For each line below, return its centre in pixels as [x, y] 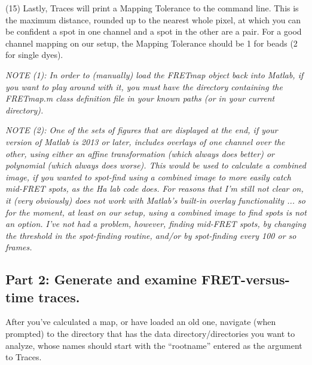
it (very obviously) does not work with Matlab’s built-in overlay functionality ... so [155, 200]
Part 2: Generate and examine [101, 279]
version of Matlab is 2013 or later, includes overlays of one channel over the [145, 141]
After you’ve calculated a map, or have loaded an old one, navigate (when [141, 322]
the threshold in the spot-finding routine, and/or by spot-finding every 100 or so [151, 235]
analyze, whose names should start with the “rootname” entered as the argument [154, 345]
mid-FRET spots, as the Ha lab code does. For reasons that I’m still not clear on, [155, 188]
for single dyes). [34, 55]
